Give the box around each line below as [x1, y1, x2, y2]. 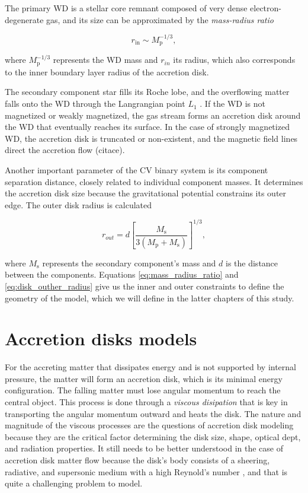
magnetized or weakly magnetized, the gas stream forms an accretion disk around [5, 109, 301, 121]
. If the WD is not [200, 97, 265, 110]
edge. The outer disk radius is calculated [5, 198, 152, 211]
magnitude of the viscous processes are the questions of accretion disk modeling [5, 419, 294, 431]
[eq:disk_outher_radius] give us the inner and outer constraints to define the [5, 279, 284, 292]
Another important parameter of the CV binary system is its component [5, 164, 268, 176]
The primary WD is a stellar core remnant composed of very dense [5, 2, 248, 14]
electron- [250, 2, 281, 14]
